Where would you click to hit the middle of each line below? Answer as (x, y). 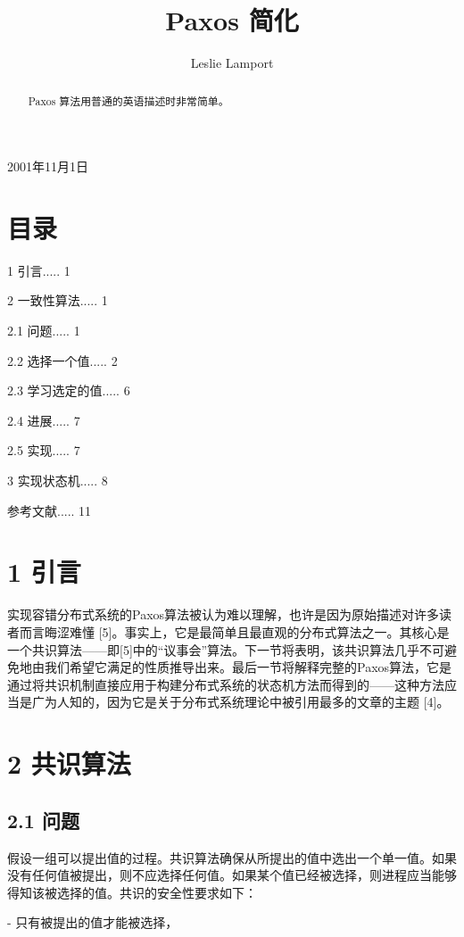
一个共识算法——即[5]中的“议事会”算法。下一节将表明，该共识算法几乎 (213, 649)
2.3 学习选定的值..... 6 (69, 390)
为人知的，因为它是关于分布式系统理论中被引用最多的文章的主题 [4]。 (247, 702)
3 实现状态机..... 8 (58, 481)
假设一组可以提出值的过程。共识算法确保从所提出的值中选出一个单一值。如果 (232, 857)
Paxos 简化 (232, 20)
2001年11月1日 (48, 166)
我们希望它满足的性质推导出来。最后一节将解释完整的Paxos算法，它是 (248, 667)
